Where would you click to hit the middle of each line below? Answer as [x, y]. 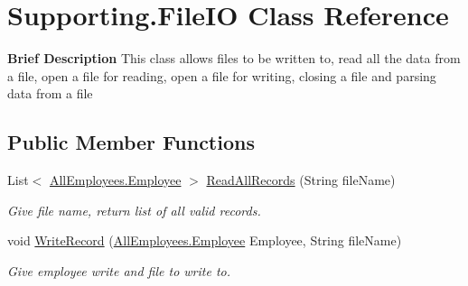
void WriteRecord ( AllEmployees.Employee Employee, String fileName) [205, 240]
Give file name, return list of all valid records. [134, 210]
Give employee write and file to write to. [119, 270]
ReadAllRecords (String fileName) [301, 180]
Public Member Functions [131, 142]
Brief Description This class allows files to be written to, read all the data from [234, 58]
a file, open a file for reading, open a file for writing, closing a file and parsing [222, 75]
